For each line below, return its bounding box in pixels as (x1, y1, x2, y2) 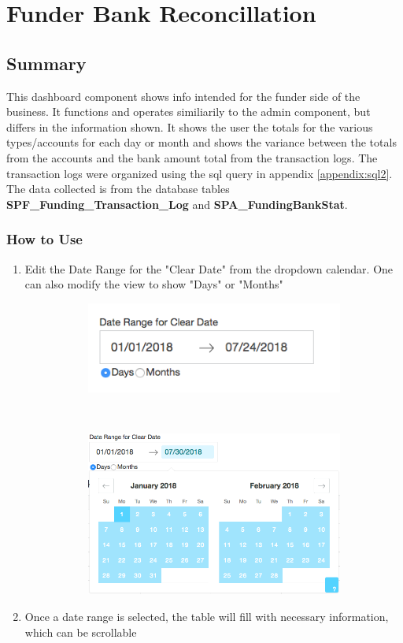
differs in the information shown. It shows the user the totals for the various (6, 118, 373, 135)
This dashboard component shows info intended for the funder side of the (6, 87, 360, 104)
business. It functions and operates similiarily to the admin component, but (6, 103, 371, 120)
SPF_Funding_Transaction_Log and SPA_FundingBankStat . (6, 195, 348, 212)
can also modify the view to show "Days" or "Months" (24, 276, 283, 292)
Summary (6, 50, 87, 75)
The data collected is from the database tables (6, 180, 230, 197)
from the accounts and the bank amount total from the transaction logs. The (6, 149, 378, 165)
